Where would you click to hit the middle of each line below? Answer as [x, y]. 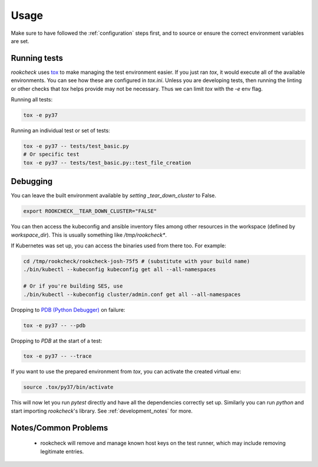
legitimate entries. [62, 451]
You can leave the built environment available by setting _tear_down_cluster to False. [114, 195]
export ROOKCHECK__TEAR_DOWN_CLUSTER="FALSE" [90, 211]
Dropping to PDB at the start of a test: [57, 341]
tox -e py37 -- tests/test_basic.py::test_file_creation [107, 163]
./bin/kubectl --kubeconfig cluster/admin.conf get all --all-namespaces [132, 294]
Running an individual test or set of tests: [60, 130]
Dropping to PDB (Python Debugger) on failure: [68, 309]
